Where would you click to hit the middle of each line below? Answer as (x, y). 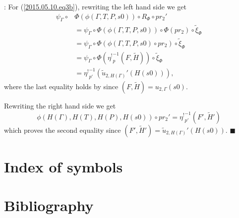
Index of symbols (63, 166)
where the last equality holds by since (61, 86)
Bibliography (49, 205)
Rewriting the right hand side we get (60, 105)
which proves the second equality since (62, 130)
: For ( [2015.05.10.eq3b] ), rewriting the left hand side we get (95, 6)
